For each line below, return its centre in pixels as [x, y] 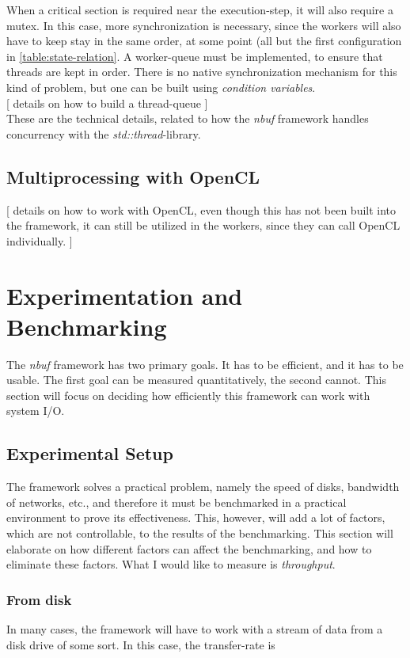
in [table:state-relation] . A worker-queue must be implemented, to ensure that [195, 56]
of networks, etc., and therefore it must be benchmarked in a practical [177, 502]
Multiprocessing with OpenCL [133, 176]
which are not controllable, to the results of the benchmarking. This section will [200, 533]
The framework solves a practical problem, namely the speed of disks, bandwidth [203, 487]
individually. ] [40, 240]
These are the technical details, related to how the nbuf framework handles [188, 118]
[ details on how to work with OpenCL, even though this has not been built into [201, 209]
